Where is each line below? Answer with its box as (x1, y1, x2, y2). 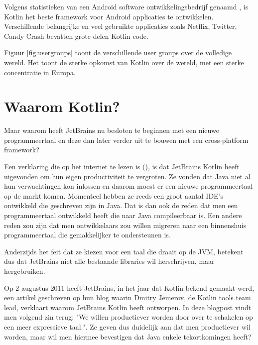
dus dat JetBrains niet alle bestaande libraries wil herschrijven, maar (4, 256, 215, 266)
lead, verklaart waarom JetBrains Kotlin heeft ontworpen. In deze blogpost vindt (4, 302, 252, 312)
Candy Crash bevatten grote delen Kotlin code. (4, 30, 148, 41)
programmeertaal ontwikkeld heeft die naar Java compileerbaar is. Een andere (4, 210, 242, 221)
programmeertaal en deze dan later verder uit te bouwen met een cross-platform (4, 134, 249, 145)
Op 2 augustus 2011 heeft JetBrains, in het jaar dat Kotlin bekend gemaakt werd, (4, 282, 255, 293)
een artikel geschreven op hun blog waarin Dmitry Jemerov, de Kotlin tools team (4, 292, 251, 303)
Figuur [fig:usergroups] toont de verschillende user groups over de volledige (4, 47, 232, 58)
